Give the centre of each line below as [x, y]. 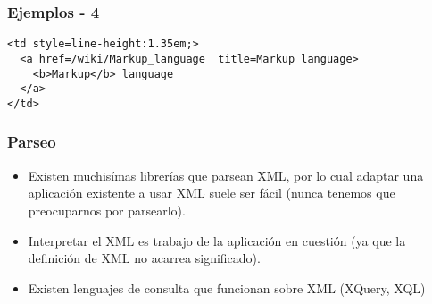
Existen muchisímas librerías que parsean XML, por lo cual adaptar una [226, 175]
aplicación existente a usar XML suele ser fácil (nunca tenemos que [212, 193]
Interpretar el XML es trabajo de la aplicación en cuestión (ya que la [217, 240]
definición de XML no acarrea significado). [144, 258]
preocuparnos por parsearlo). [107, 210]
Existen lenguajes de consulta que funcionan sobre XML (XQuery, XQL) [227, 287]
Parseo [32, 142]
